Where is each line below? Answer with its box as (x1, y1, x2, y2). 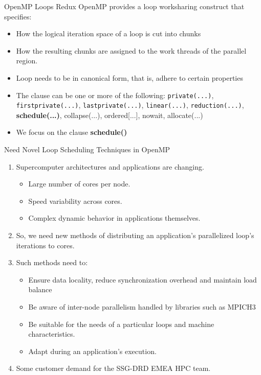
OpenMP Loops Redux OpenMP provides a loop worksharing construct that (4, 1, 245, 11)
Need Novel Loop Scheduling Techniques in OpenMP (4, 144, 170, 155)
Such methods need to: (16, 257, 88, 268)
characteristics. (28, 329, 75, 339)
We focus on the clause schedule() (16, 127, 127, 137)
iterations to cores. (16, 240, 75, 250)
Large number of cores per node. (28, 178, 130, 189)
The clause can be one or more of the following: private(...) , (16, 89, 214, 100)
